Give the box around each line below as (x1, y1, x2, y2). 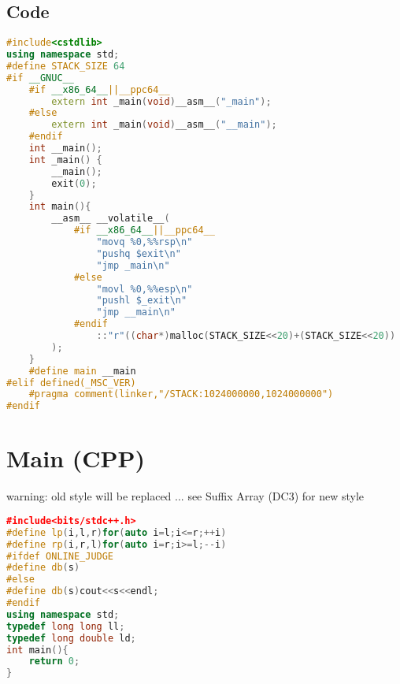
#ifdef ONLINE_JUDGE (6, 550, 114, 562)
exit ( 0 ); (51, 177, 97, 189)
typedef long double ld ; (6, 632, 136, 644)
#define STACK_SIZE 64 (6, 60, 125, 72)
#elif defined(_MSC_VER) (6, 377, 136, 388)
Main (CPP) (6, 442, 146, 474)
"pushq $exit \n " (96, 247, 181, 259)
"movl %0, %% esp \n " (96, 283, 193, 295)
